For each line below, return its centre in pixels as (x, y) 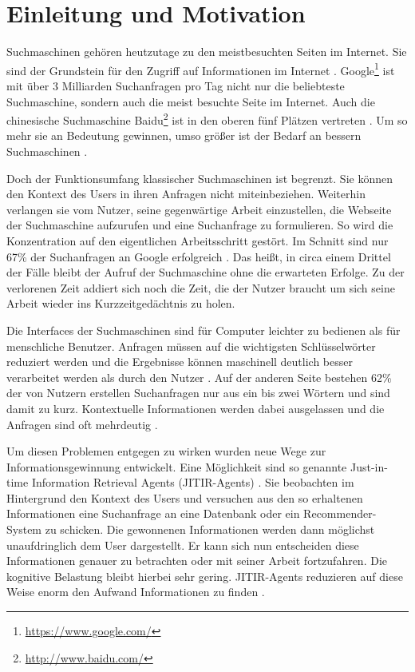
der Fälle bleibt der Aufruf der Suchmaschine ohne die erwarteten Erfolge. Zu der (206, 272)
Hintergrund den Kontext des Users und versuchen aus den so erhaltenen (185, 497)
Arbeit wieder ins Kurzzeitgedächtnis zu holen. (121, 303)
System (24, 529)
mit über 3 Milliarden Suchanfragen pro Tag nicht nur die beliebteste (176, 85)
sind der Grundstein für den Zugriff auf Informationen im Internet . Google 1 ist (201, 69)
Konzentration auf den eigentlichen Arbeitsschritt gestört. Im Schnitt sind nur (198, 240)
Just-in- (369, 466)
